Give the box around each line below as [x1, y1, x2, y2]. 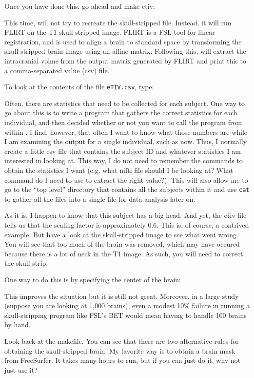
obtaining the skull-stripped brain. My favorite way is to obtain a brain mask [4, 345, 235, 356]
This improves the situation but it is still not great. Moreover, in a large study [4, 291, 239, 301]
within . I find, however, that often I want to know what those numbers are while [4, 126, 248, 137]
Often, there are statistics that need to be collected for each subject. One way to [4, 98, 245, 108]
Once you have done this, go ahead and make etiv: [4, 1, 155, 11]
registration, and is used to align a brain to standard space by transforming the [4, 36, 242, 46]
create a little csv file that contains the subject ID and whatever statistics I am [4, 146, 241, 156]
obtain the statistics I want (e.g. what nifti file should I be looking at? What [4, 165, 234, 175]
